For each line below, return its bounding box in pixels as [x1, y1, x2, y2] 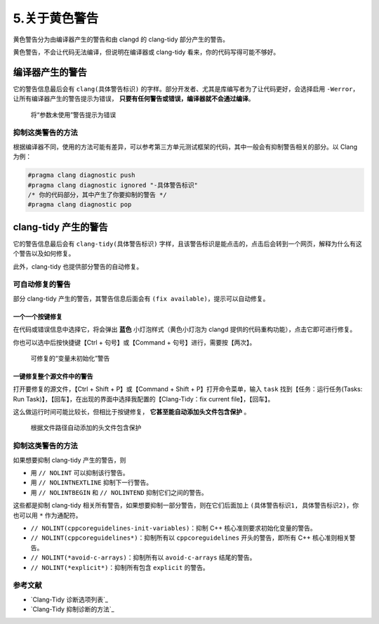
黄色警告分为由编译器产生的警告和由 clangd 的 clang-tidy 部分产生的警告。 [13, 35, 230, 44]
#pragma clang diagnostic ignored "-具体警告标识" [27, 181, 199, 189]
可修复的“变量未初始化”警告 [30, 354, 110, 362]
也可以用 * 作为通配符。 [13, 511, 82, 519]
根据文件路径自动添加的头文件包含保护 [30, 423, 142, 432]
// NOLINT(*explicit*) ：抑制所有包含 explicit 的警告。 [30, 563, 210, 571]
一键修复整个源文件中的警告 [13, 372, 93, 380]
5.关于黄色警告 [13, 11, 99, 26]
